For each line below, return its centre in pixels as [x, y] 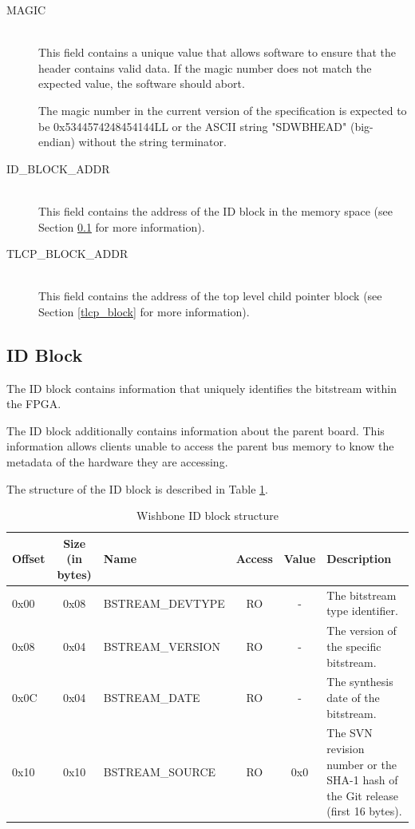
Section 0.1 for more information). [122, 226]
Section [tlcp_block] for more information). [144, 311]
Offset [29, 559]
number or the [362, 764]
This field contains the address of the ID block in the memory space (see [216, 210]
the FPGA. [34, 404]
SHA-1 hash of [362, 780]
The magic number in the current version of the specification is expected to [223, 110]
